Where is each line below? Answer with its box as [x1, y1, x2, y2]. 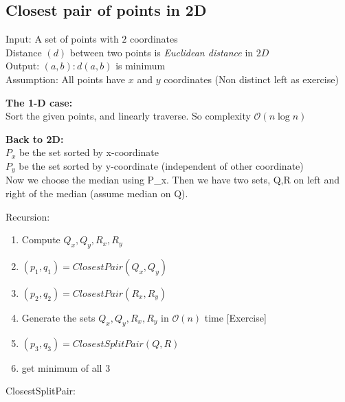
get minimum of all [21, 360, 102, 375]
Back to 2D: [5, 131, 64, 146]
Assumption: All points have [5, 71, 126, 86]
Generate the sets [21, 310, 96, 324]
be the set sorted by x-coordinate [19, 145, 159, 159]
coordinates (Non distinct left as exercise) [164, 71, 339, 86]
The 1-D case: [5, 95, 73, 109]
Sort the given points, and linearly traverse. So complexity [5, 109, 251, 123]
